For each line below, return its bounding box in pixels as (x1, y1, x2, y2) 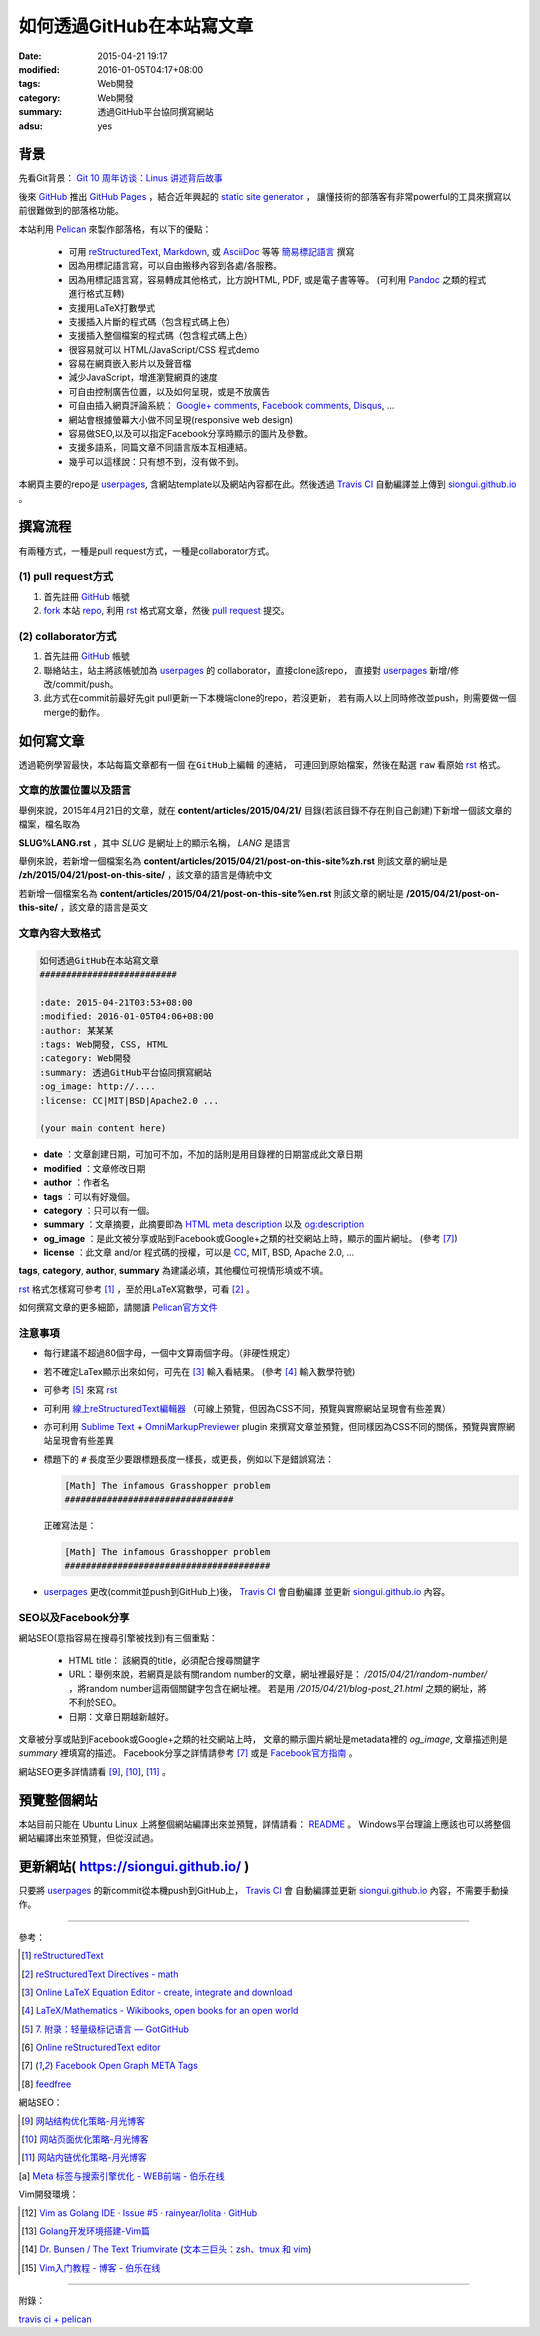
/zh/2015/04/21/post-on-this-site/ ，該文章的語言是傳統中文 (18, 869, 273, 881)
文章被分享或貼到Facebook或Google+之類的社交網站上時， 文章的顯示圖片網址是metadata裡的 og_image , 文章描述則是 (18, 1733, 509, 1745)
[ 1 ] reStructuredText (21, 1950, 104, 1962)
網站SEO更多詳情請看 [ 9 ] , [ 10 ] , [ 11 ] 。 (18, 1765, 172, 1777)
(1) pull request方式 (18, 570, 114, 584)
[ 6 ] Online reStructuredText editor (21, 2041, 161, 2054)
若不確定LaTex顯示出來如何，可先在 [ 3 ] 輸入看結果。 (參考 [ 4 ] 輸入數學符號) (43, 1365, 356, 1377)
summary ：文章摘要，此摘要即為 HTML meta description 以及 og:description (43, 1218, 365, 1230)
